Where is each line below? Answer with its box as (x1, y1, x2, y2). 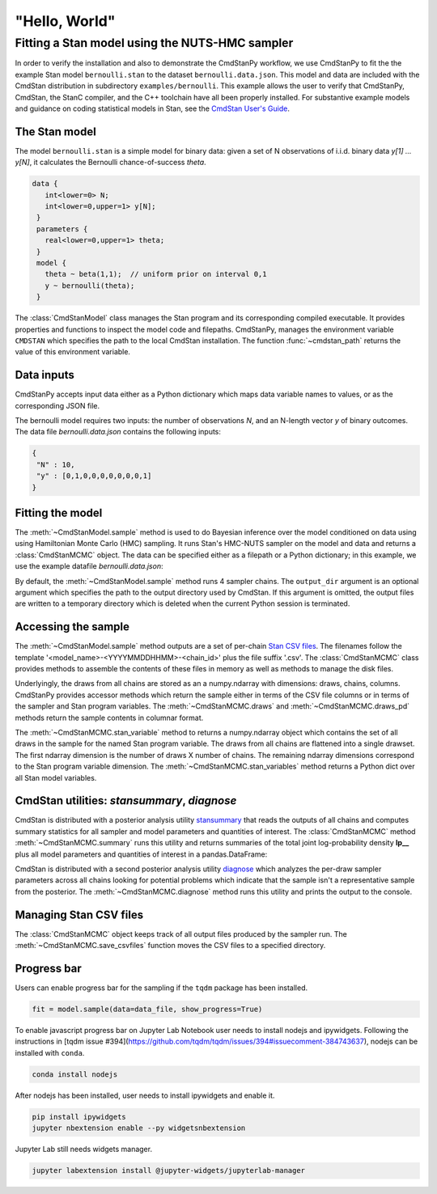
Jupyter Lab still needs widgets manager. (15, 1145, 153, 1154)
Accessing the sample (15, 620, 129, 634)
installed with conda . (15, 1048, 85, 1057)
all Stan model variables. (15, 773, 97, 782)
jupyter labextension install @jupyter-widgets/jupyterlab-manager (32, 1166, 306, 1175)
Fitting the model (15, 506, 103, 519)
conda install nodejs (32, 1069, 118, 1079)
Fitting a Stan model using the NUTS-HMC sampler (15, 36, 294, 50)
